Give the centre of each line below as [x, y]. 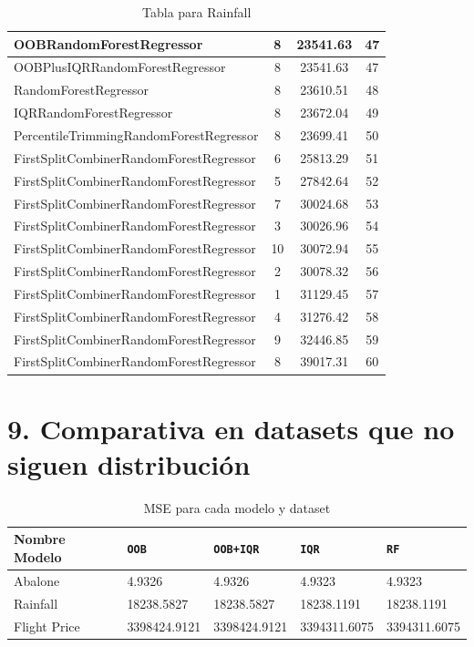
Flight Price [47, 626]
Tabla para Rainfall [197, 12]
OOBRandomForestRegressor [108, 43]
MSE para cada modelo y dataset [237, 507]
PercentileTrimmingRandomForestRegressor [136, 134]
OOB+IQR [237, 550]
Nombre [40, 539]
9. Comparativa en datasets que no [231, 428]
